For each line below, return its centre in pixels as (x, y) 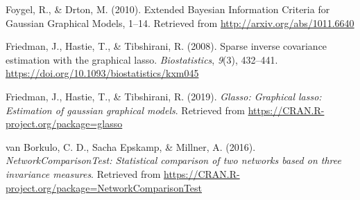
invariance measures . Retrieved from (83, 173)
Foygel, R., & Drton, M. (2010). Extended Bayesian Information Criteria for (168, 9)
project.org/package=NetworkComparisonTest (104, 187)
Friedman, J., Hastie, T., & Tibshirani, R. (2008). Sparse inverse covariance (166, 46)
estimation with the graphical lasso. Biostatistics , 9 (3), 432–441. (142, 59)
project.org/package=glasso (64, 124)
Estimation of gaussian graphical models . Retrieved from (125, 110)
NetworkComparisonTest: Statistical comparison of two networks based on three (173, 160)
